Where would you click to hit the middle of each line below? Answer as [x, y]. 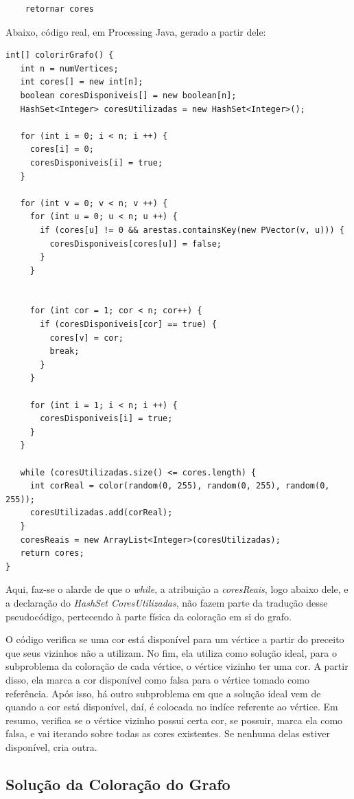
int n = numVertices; [69, 68]
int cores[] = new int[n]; [82, 82]
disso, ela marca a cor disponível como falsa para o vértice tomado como [157, 679]
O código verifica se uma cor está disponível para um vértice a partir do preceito [175, 639]
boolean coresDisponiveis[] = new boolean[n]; [128, 95]
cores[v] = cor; [86, 338]
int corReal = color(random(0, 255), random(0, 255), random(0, [180, 486]
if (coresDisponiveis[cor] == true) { [128, 325]
